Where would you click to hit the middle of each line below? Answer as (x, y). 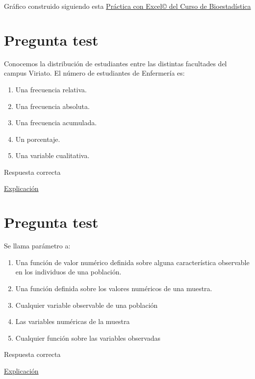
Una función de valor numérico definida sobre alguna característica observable (132, 262)
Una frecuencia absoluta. (52, 106)
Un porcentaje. (38, 139)
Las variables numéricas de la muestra (73, 321)
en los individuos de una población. (68, 272)
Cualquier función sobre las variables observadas (88, 338)
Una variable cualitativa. (52, 155)
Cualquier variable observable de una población (87, 305)
